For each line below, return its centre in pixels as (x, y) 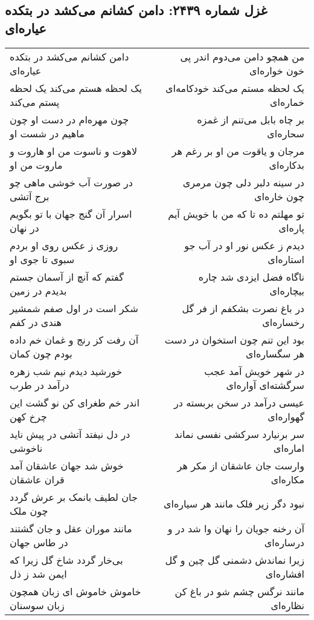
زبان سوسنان (37, 605)
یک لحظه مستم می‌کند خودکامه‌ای (235, 88)
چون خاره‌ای (279, 196)
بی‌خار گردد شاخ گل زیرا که (66, 560)
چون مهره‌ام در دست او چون (69, 119)
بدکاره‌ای (287, 165)
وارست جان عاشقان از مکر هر (241, 465)
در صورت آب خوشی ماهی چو (71, 182)
